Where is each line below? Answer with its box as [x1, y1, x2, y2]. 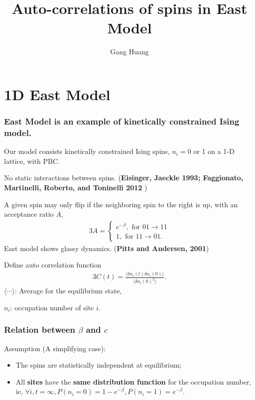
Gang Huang [110, 46, 149, 57]
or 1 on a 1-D [193, 146, 235, 156]
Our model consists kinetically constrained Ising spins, [4, 146, 170, 156]
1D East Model [4, 84, 111, 104]
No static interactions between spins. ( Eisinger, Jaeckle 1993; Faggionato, [4, 172, 244, 183]
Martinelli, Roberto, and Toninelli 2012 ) [4, 182, 147, 193]
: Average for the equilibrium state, [14, 285, 122, 296]
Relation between [4, 323, 75, 336]
